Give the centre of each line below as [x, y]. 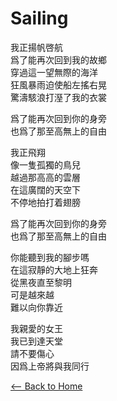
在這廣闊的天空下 [45, 189]
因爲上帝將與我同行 [50, 366]
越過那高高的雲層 [45, 177]
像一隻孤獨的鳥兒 [45, 164]
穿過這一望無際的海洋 [54, 72]
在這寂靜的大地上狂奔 [54, 269]
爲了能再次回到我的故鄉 [58, 59]
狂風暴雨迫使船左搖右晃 [58, 84]
